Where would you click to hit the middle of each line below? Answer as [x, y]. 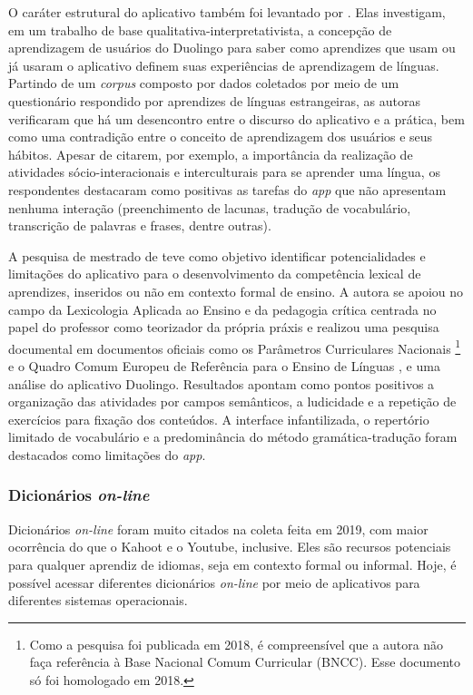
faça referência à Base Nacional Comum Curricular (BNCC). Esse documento [245, 662]
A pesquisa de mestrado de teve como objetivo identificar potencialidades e [217, 255]
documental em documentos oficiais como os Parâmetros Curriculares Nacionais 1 [235, 347]
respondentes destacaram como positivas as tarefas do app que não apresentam [227, 189]
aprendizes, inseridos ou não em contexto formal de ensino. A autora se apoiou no [236, 291]
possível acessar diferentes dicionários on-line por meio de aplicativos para [214, 582]
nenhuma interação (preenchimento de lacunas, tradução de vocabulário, [210, 207]
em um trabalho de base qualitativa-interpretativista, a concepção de [200, 29]
